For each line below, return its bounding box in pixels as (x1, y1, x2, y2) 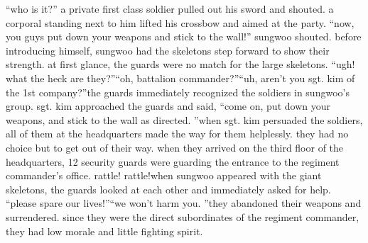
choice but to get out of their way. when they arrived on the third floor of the (6, 140, 344, 154)
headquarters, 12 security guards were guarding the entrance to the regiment (6, 154, 340, 169)
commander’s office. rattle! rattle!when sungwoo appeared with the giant (6, 168, 322, 183)
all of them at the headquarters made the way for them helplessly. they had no (6, 126, 349, 141)
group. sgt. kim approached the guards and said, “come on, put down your (6, 98, 330, 113)
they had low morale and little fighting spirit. (6, 223, 203, 238)
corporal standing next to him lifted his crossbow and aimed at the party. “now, (6, 15, 355, 30)
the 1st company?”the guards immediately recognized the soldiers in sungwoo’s (6, 84, 350, 99)
